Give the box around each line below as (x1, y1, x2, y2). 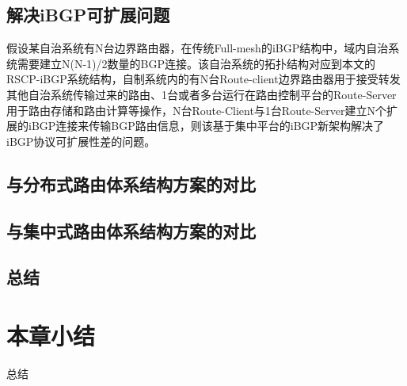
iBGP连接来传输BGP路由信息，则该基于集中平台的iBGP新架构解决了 (28, 117, 385, 134)
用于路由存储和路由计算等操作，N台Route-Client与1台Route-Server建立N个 (6, 101, 386, 118)
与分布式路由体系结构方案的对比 (6, 171, 256, 196)
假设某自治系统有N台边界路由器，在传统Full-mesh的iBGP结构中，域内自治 (6, 40, 389, 56)
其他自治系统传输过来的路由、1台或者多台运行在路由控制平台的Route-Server (6, 86, 397, 102)
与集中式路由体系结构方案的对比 (6, 218, 256, 243)
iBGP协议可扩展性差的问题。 (6, 132, 156, 149)
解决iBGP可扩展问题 (6, 2, 170, 27)
